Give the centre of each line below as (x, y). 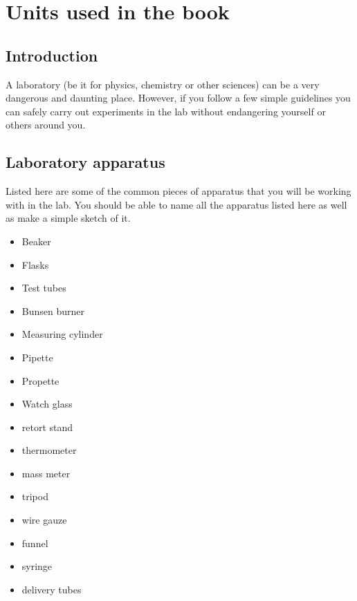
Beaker (36, 241)
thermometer (49, 450)
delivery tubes (52, 589)
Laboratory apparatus (85, 162)
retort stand (47, 427)
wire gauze (44, 520)
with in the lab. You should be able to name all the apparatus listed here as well (176, 204)
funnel (35, 543)
